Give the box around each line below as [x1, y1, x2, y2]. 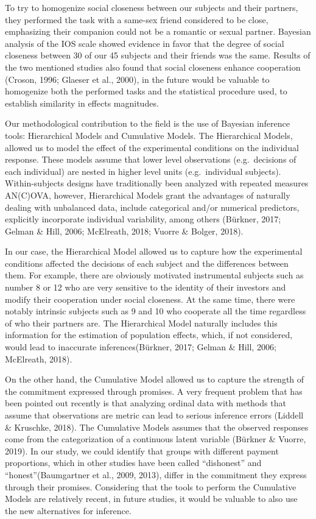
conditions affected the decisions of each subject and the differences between [5, 256, 289, 269]
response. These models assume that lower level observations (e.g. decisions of [5, 153, 297, 166]
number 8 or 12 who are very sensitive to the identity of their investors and [5, 281, 286, 294]
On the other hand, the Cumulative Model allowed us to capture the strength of [5, 373, 304, 386]
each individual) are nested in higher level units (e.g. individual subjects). [5, 164, 281, 177]
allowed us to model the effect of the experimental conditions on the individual [5, 141, 299, 154]
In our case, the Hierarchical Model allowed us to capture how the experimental [5, 245, 303, 258]
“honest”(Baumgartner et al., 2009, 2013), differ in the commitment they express [5, 468, 307, 481]
